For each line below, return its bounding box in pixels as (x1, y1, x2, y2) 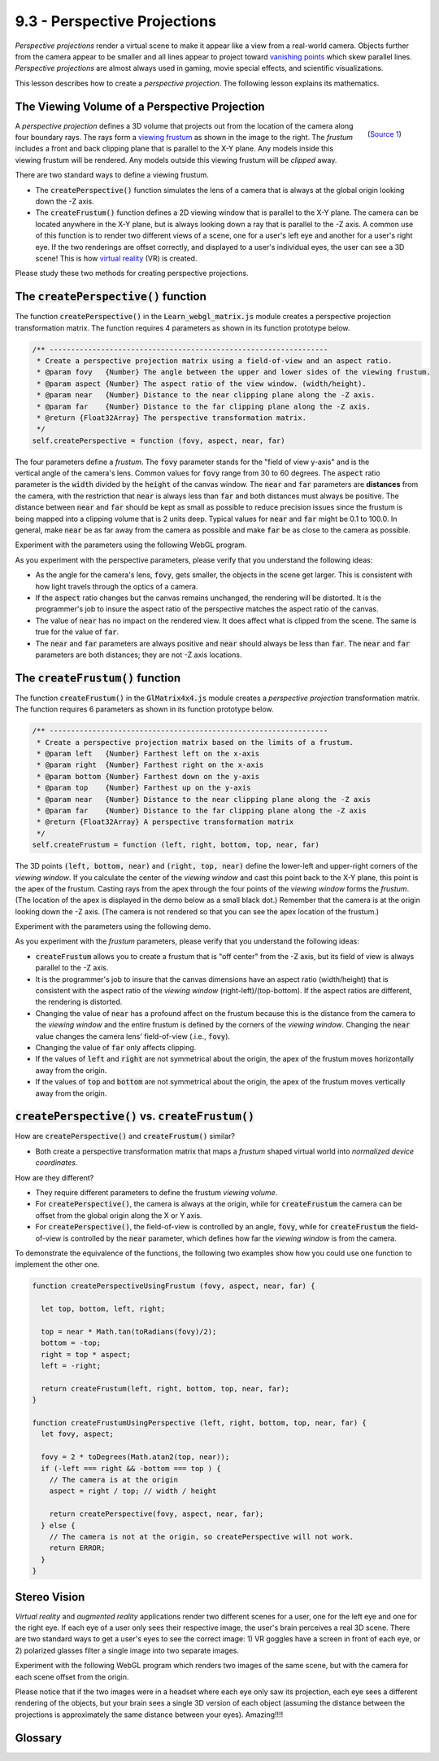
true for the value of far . (35, 627, 120, 637)
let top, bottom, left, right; (41, 1304, 166, 1314)
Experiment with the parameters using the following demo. (15, 922, 211, 931)
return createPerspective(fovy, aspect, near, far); (49, 1509, 264, 1518)
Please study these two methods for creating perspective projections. (15, 269, 249, 278)
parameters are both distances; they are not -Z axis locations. (35, 650, 242, 659)
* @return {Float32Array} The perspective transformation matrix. (37, 413, 307, 423)
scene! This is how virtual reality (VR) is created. (35, 253, 198, 263)
